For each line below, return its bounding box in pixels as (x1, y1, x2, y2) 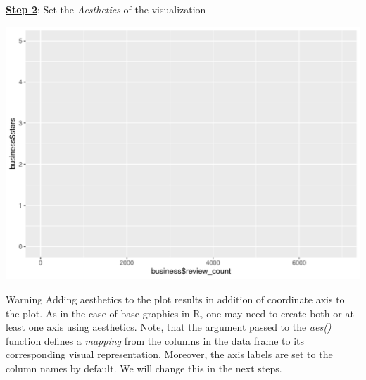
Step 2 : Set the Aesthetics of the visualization (6, 2, 206, 16)
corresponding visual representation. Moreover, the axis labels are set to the (6, 347, 333, 362)
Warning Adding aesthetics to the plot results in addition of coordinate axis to (6, 291, 345, 306)
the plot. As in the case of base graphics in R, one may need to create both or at (6, 305, 354, 320)
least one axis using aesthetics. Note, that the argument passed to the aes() (6, 319, 332, 334)
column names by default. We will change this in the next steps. (6, 360, 282, 375)
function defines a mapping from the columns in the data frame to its (6, 333, 305, 348)
